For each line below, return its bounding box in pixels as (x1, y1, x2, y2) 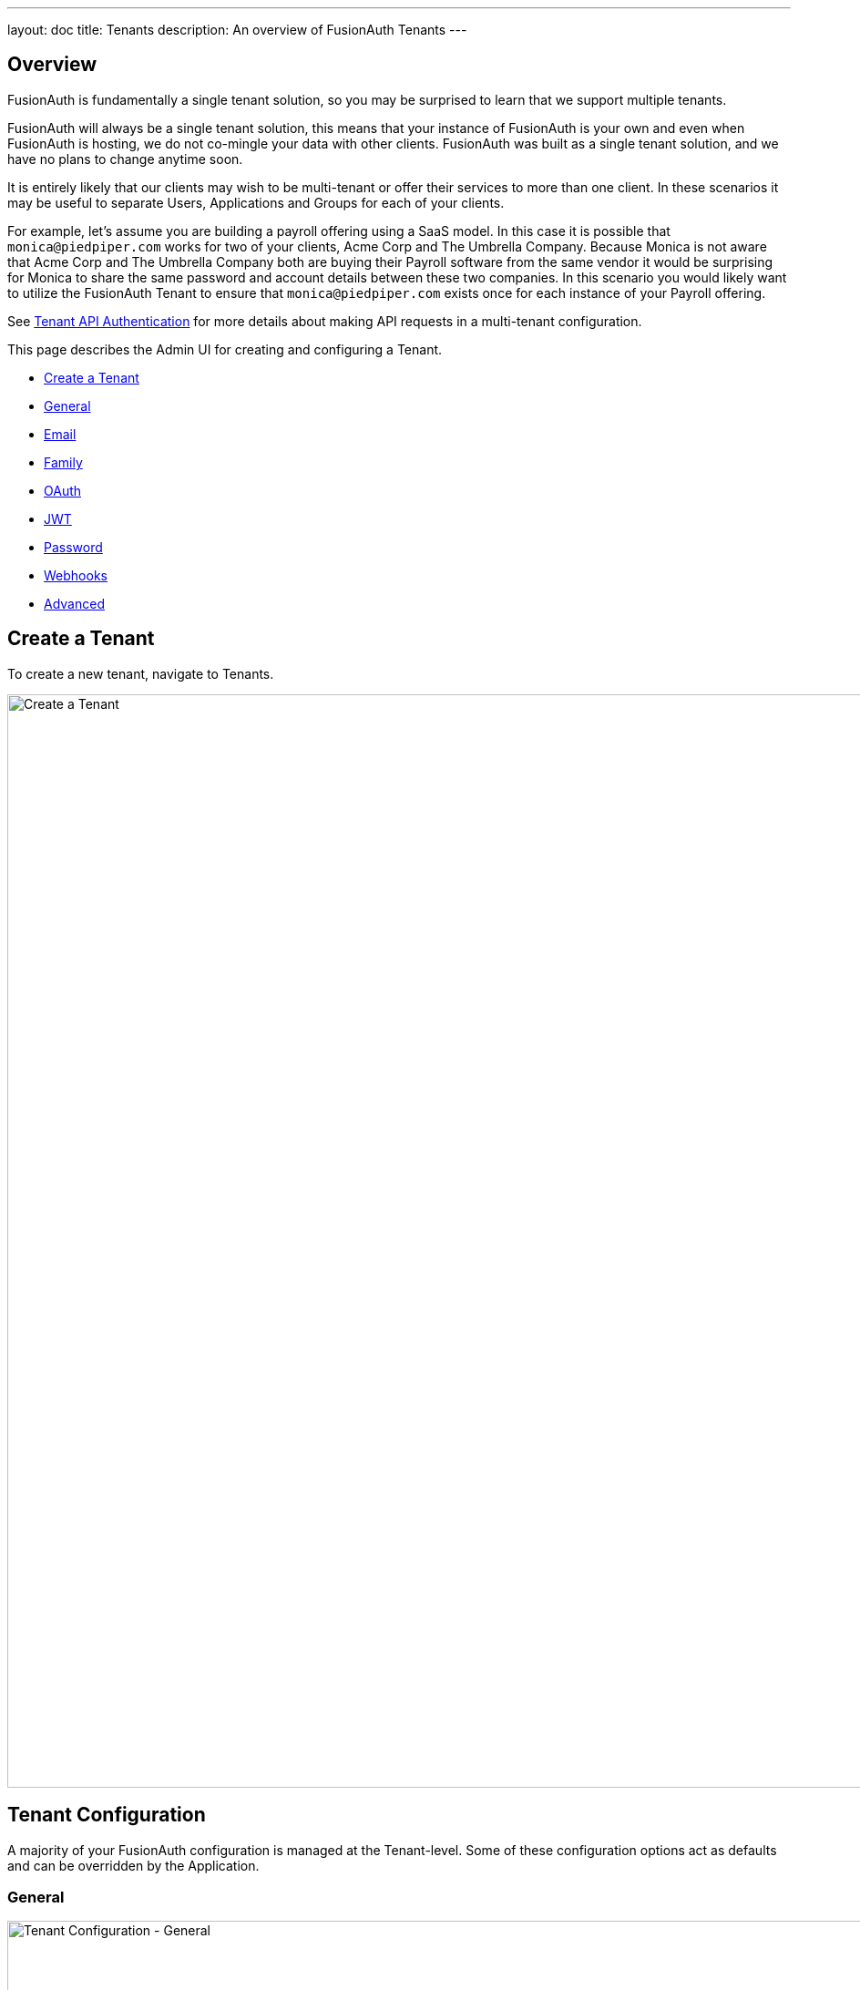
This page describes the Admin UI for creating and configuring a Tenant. (7, 341, 443, 357)
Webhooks (44, 567, 107, 583)
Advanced (44, 595, 105, 611)
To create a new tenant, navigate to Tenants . (7, 665, 274, 682)
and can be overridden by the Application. (7, 1857, 260, 1873)
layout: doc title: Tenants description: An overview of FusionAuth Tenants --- (7, 22, 467, 37)
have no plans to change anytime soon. (7, 150, 243, 167)
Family (44, 454, 83, 470)
